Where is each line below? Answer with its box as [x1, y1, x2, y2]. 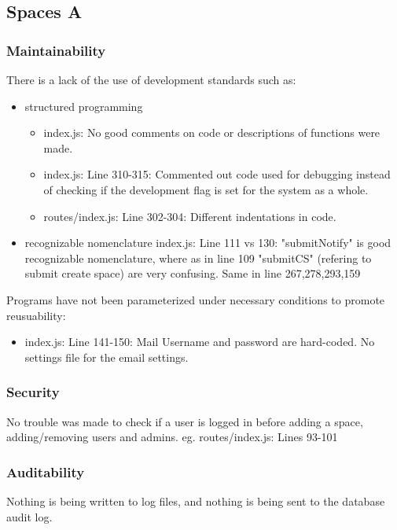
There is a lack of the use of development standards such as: [6, 72, 296, 87]
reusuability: [6, 307, 66, 323]
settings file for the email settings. [24, 348, 189, 365]
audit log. [6, 508, 53, 524]
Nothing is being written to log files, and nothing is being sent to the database [6, 492, 385, 509]
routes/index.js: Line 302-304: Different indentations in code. [43, 208, 336, 224]
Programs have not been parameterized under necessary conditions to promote [6, 291, 385, 307]
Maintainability [6, 40, 106, 60]
